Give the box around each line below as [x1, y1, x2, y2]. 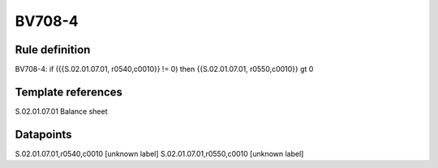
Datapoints [15, 128, 72, 141]
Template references [15, 85, 123, 99]
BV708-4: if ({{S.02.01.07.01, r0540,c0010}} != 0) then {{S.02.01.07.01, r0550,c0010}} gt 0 [15, 65, 314, 74]
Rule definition [15, 43, 91, 57]
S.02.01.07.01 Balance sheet [15, 106, 108, 116]
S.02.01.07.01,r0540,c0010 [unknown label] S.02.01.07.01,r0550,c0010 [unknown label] [15, 149, 304, 158]
